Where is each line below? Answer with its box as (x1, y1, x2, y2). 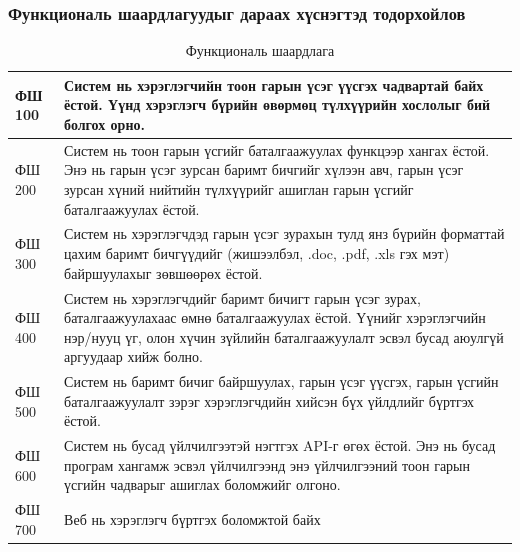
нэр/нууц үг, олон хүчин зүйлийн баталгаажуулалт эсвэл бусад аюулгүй (64, 326, 504, 347)
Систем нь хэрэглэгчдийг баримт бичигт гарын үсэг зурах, (64, 287, 421, 308)
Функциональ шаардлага (185, 40, 335, 61)
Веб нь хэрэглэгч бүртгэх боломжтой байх (64, 508, 321, 529)
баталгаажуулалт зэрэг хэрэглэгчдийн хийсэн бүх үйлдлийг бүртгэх (64, 390, 475, 411)
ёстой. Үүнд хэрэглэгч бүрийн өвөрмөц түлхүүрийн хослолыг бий (64, 94, 491, 115)
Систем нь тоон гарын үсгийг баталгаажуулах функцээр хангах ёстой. (64, 139, 490, 160)
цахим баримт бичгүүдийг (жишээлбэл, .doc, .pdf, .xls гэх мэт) (64, 243, 450, 264)
